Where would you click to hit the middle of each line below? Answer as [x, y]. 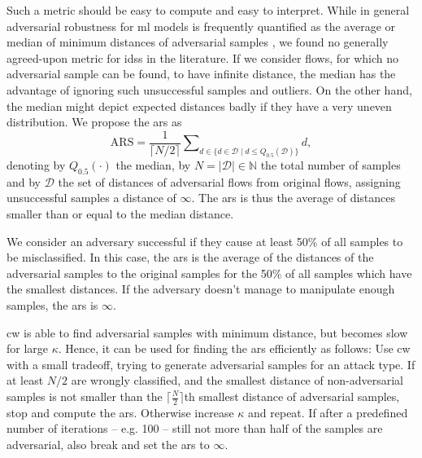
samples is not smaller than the [85, 396]
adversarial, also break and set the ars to [108, 445]
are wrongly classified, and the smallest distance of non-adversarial [237, 380]
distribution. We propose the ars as [94, 122]
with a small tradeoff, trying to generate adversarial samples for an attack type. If [211, 364]
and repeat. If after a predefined [328, 412]
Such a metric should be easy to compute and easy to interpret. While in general [208, 10]
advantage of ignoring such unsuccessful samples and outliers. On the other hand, [209, 89]
